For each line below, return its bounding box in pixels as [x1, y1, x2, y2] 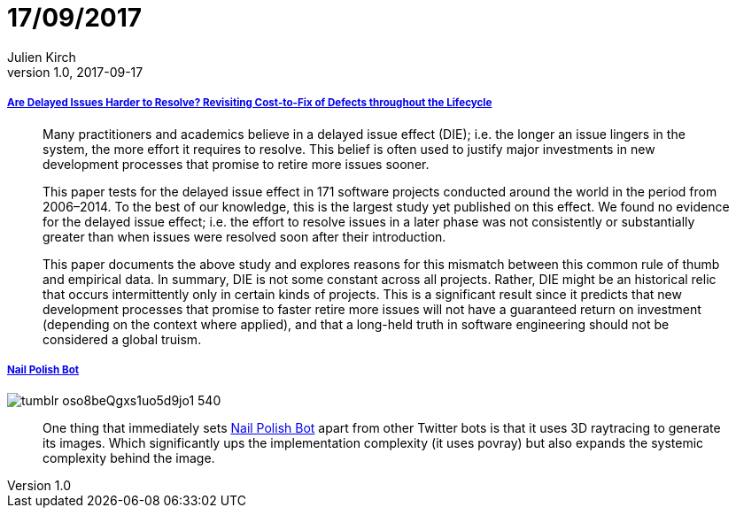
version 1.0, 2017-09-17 [7, 64, 143, 80]
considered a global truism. [43, 331, 202, 347]
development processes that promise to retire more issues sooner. [43, 156, 430, 172]
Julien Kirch [7, 49, 76, 65]
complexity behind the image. [43, 450, 215, 466]
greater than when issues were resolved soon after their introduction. [43, 228, 446, 244]
